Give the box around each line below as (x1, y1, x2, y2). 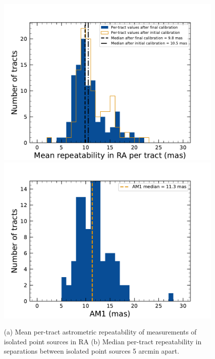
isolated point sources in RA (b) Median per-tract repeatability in (4, 336, 202, 346)
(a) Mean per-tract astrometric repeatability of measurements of (4, 327, 197, 337)
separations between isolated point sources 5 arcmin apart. (4, 346, 179, 356)
